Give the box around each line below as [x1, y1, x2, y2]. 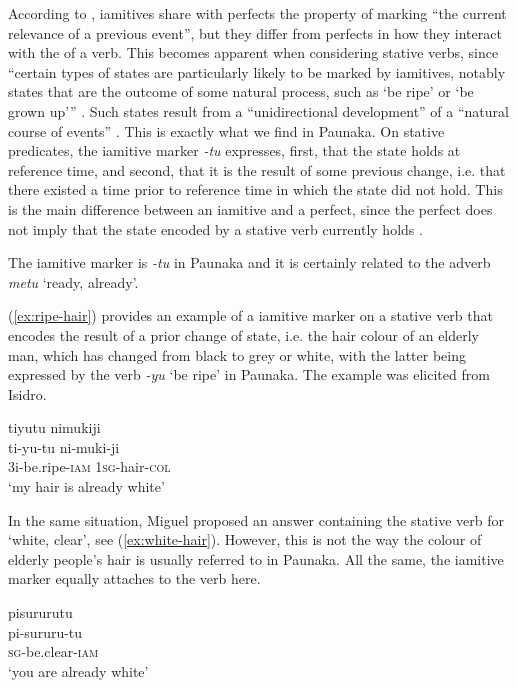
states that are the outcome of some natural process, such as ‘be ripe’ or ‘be [8, 81, 474, 102]
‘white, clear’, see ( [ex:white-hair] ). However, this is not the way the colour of [8, 529, 482, 550]
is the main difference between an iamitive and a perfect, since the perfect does [8, 198, 493, 219]
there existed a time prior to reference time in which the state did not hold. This [8, 179, 503, 200]
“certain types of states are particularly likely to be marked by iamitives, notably [8, 61, 506, 82]
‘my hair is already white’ [8, 476, 165, 497]
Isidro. [8, 383, 47, 404]
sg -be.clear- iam [8, 641, 99, 662]
